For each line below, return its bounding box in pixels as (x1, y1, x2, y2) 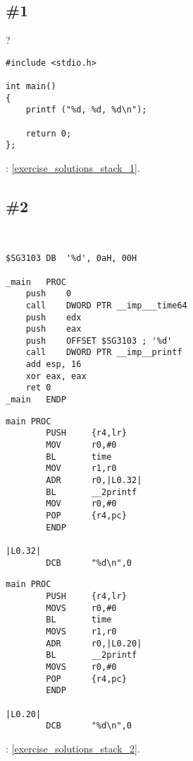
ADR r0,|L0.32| (46, 475, 142, 486)
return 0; (25, 128, 72, 139)
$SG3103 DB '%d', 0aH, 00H (6, 253, 137, 264)
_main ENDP (6, 395, 66, 405)
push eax (25, 324, 82, 335)
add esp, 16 (25, 359, 82, 370)
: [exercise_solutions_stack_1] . (6, 160, 140, 175)
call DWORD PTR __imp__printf (25, 347, 182, 358)
